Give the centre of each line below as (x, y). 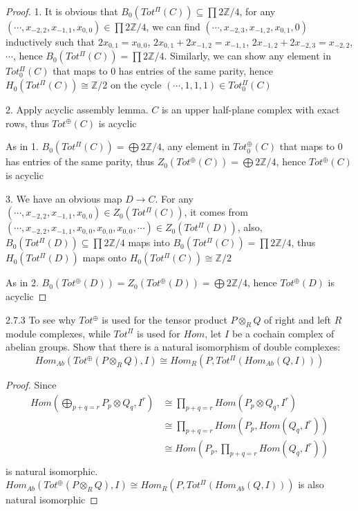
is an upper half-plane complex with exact (251, 110)
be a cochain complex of (283, 333)
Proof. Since (31, 384)
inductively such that (50, 41)
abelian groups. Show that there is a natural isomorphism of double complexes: (173, 347)
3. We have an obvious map (64, 198)
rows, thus (27, 123)
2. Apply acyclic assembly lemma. (77, 110)
